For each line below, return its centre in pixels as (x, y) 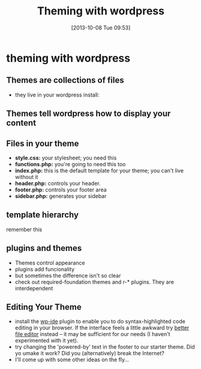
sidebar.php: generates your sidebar (61, 196)
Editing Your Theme (44, 307)
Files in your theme (43, 143)
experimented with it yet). (46, 341)
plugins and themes (44, 248)
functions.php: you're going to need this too (70, 164)
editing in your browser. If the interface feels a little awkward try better (102, 328)
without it (26, 177)
